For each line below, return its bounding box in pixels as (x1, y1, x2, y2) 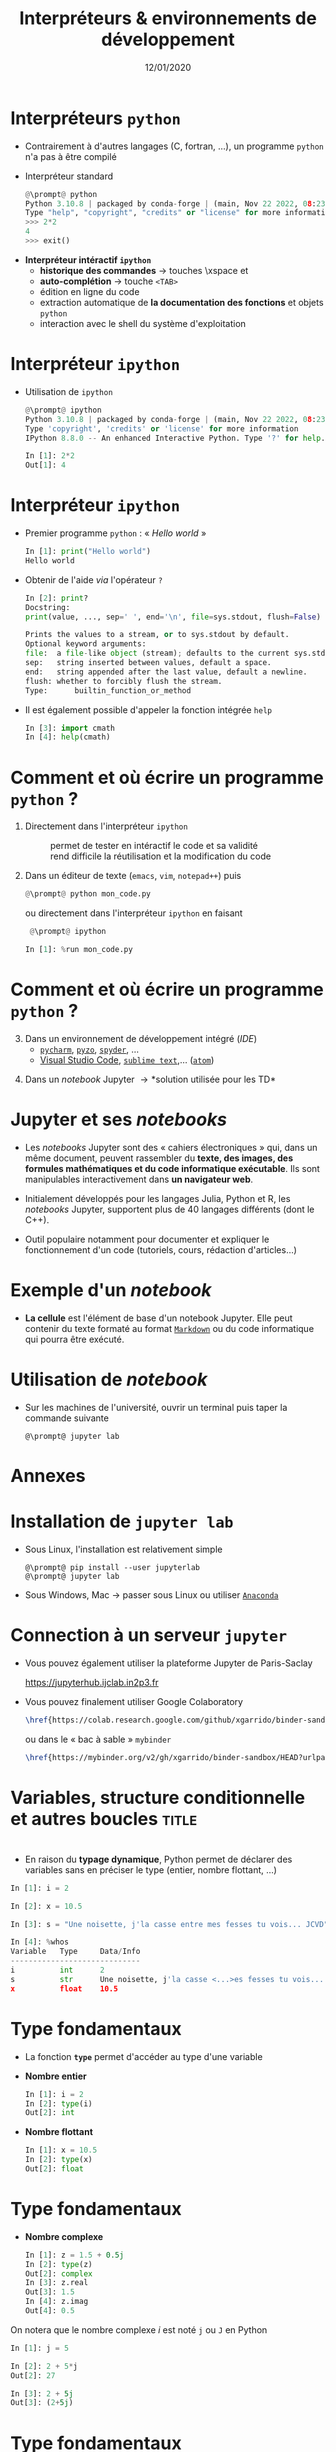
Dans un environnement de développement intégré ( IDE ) (24, 1032, 258, 1044)
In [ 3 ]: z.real (24, 2278, 89, 2288)
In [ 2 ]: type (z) (24, 2259, 93, 2269)
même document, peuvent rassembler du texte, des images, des (24, 1152, 293, 1164)
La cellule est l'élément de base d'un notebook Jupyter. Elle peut (24, 1312, 293, 1324)
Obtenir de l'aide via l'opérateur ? (24, 573, 163, 586)
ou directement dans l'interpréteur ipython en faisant (24, 907, 243, 919)
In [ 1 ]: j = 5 (10, 2343, 70, 2353)
